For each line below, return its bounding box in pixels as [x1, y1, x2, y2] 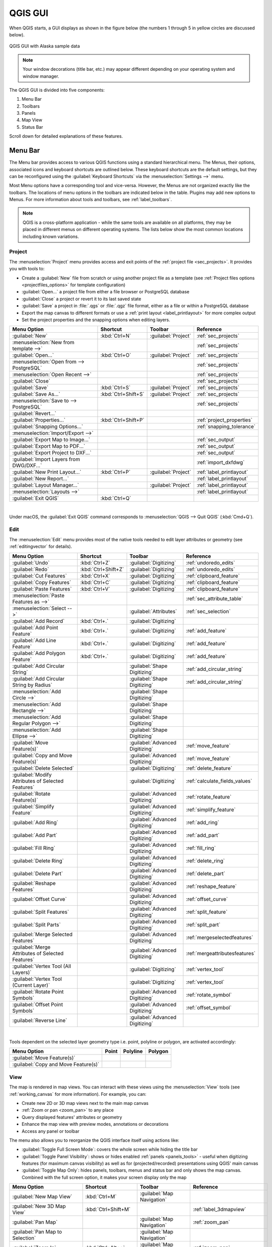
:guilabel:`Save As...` [12, 391, 61, 398]
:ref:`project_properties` [196, 416, 253, 423]
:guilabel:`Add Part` [12, 831, 58, 838]
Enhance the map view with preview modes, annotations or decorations [21, 1121, 169, 1127]
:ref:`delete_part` [186, 870, 226, 877]
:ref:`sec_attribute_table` [186, 595, 244, 602]
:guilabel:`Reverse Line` [12, 1017, 67, 1024]
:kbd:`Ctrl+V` [80, 585, 111, 592]
